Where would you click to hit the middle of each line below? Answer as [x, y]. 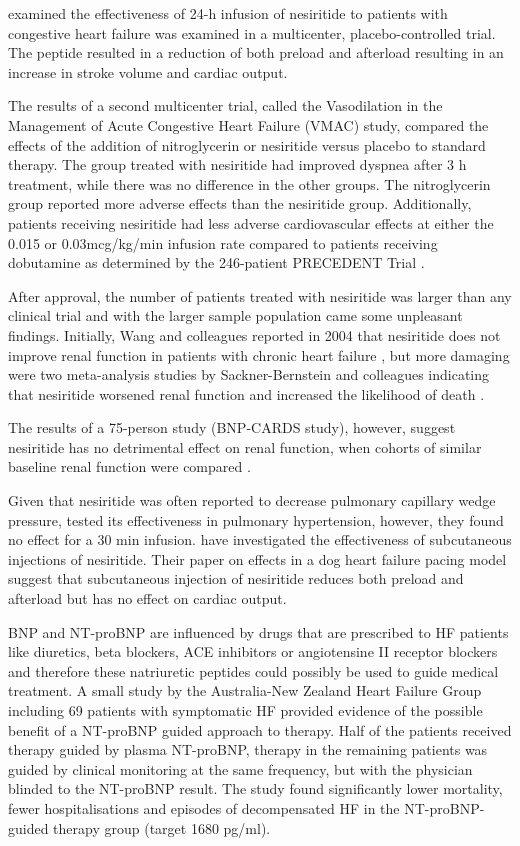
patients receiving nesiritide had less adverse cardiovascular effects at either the [251, 222]
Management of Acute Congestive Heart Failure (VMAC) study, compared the [248, 124]
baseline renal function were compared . [129, 466]
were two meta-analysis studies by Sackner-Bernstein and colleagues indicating [249, 374]
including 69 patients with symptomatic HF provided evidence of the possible [245, 710]
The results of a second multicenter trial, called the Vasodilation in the [225, 105]
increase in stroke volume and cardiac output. [148, 71]
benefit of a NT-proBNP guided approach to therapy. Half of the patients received [260, 729]
